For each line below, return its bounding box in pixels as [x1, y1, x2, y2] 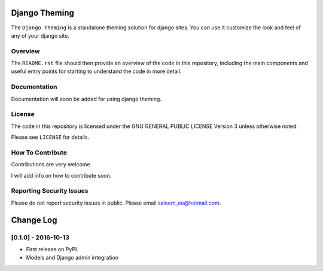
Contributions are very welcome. [11, 161, 92, 168]
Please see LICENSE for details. [11, 133, 90, 141]
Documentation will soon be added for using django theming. [11, 95, 161, 102]
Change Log [11, 215, 57, 225]
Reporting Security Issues [11, 187, 89, 195]
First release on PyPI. [26, 245, 79, 252]
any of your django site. [11, 32, 70, 39]
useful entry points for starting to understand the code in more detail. [11, 68, 182, 75]
